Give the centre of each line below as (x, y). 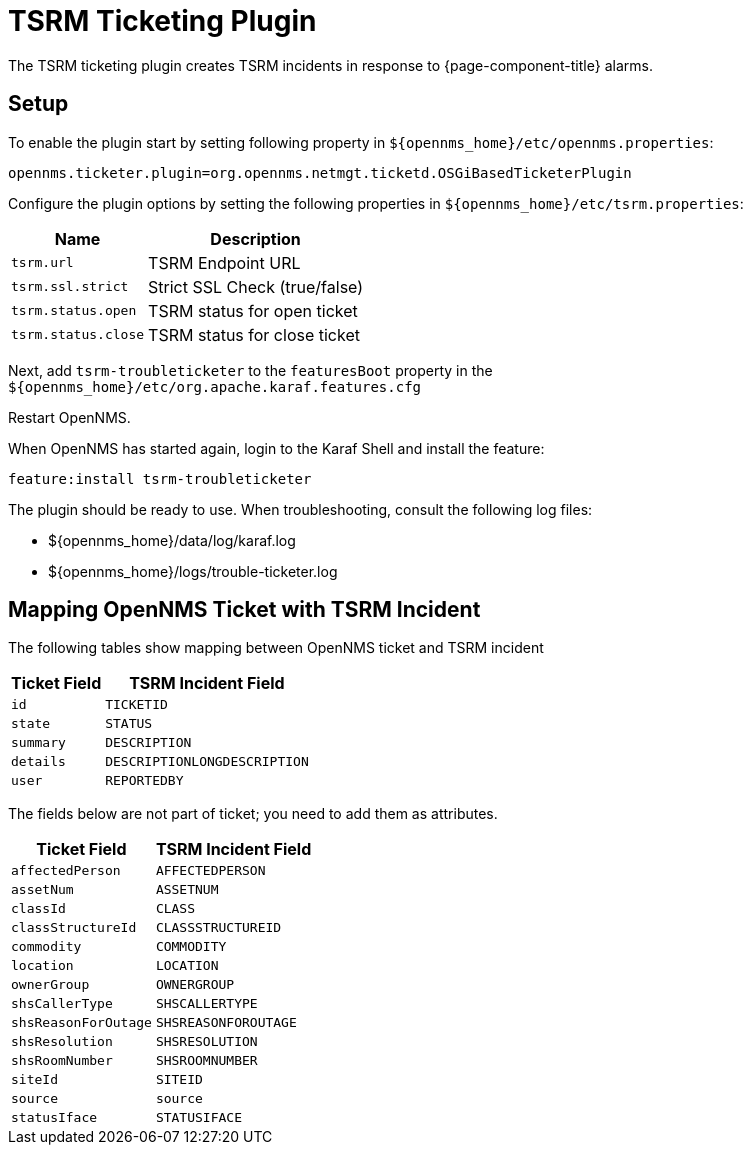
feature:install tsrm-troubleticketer (160, 478)
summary (38, 743)
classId (38, 909)
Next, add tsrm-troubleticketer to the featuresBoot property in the (250, 370)
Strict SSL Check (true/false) (256, 286)
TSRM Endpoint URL (224, 262)
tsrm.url (42, 263)
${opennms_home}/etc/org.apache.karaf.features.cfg (215, 386)
